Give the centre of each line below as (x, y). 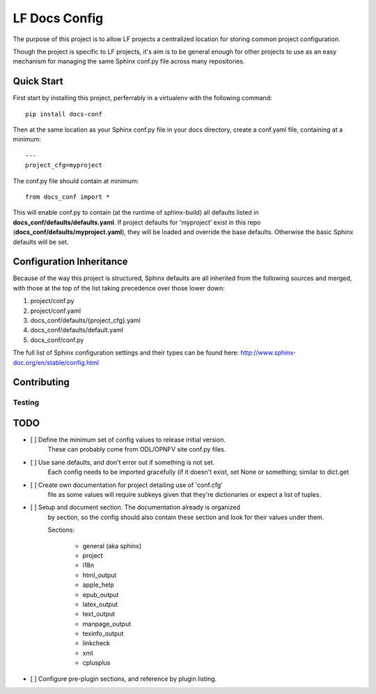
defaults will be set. (41, 242)
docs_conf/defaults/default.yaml (77, 330)
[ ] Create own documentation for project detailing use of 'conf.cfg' (126, 485)
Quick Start (38, 81)
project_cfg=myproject (64, 165)
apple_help (98, 585)
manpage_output (107, 624)
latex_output (100, 604)
